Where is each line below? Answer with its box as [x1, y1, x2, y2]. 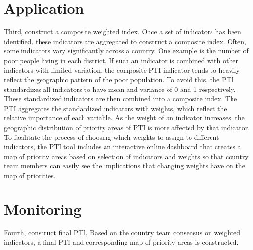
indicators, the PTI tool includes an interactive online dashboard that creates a [4, 141, 241, 152]
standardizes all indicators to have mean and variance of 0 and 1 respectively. [4, 84, 236, 94]
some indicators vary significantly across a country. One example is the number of [4, 45, 249, 56]
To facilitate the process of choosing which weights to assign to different [4, 132, 219, 142]
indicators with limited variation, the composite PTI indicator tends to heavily [4, 65, 240, 75]
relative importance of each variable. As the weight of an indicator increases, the [4, 113, 245, 123]
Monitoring [4, 199, 82, 219]
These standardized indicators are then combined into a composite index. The [4, 93, 237, 104]
